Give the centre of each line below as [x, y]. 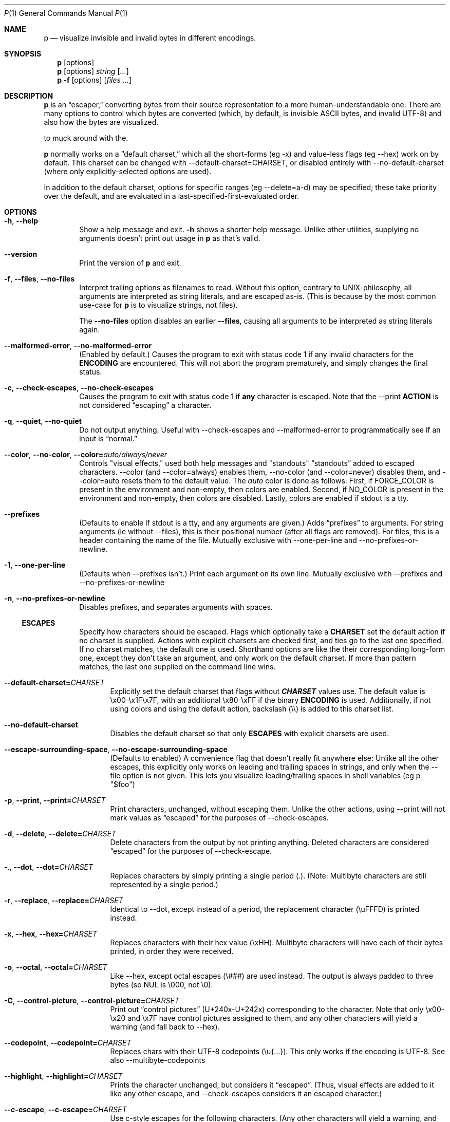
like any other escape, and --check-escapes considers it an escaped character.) [246, 1093]
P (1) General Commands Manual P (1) [66, 13]
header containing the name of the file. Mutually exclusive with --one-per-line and [218, 540]
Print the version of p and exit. [130, 263]
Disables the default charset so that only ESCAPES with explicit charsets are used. [250, 733]
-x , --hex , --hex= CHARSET [51, 934]
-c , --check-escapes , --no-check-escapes [79, 388]
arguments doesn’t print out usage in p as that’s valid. [170, 238]
